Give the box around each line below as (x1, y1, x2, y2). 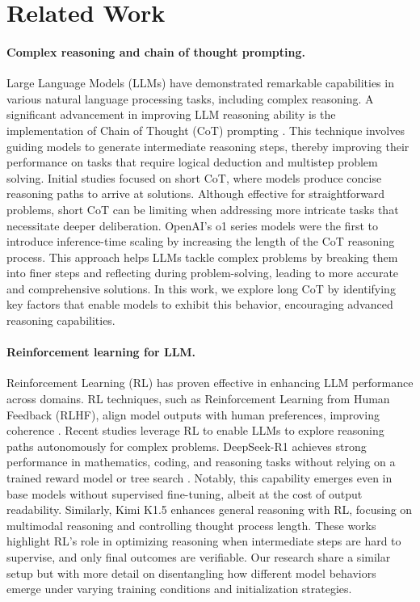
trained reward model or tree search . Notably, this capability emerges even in (6, 469, 393, 486)
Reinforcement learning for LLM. (6, 343, 196, 360)
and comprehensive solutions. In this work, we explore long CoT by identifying (6, 280, 396, 297)
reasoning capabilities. (6, 312, 115, 329)
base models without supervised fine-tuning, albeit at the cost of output (6, 485, 363, 502)
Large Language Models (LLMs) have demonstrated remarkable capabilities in (6, 74, 394, 91)
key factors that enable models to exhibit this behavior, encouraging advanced (6, 296, 393, 313)
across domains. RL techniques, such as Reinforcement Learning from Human (6, 390, 390, 407)
